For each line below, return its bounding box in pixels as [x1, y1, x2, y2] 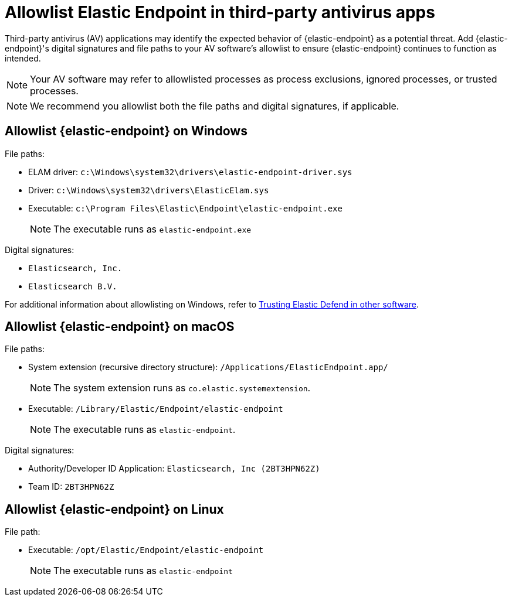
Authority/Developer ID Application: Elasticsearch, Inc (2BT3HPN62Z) [28, 463, 320, 474]
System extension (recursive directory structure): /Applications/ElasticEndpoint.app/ [28, 362, 388, 373]
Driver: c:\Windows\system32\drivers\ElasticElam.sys [28, 185, 269, 195]
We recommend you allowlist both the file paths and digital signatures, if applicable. [30, 100, 399, 112]
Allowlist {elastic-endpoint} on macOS [5, 319, 235, 334]
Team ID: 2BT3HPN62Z [28, 482, 114, 492]
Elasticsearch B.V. [28, 281, 117, 291]
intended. [5, 53, 41, 63]
